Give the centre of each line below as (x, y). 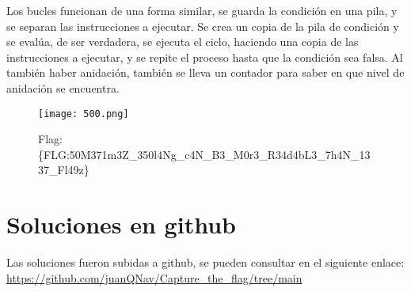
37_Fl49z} (64, 170)
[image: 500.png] (84, 114)
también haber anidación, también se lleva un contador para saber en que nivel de (205, 72)
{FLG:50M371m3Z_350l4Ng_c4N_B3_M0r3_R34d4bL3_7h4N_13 (204, 154)
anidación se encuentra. (63, 87)
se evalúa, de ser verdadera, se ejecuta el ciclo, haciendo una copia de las (183, 42)
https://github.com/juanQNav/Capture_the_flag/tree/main (154, 277)
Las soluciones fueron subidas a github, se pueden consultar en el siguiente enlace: (205, 262)
